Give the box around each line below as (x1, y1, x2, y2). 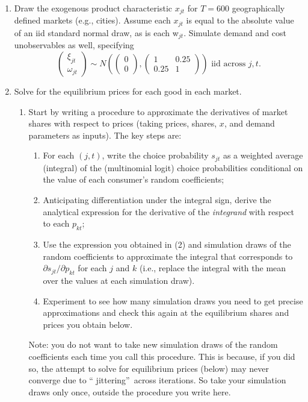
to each (43, 217, 70, 230)
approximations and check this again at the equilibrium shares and (43, 306, 289, 319)
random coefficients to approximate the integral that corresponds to (43, 250, 293, 262)
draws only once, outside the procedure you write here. (28, 385, 231, 398)
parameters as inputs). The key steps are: (28, 128, 182, 141)
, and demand (224, 117, 275, 130)
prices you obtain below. (43, 318, 133, 330)
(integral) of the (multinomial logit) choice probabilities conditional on (43, 161, 303, 174)
